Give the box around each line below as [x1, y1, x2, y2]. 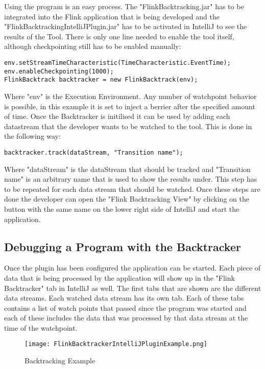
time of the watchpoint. [4, 322, 78, 333]
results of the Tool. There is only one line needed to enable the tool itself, [4, 31, 234, 41]
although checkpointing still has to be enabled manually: [4, 41, 181, 52]
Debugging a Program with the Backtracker [4, 238, 241, 254]
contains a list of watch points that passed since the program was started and [4, 302, 247, 313]
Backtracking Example [25, 355, 95, 366]
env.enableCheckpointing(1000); [4, 67, 114, 75]
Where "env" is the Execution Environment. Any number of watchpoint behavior [4, 90, 257, 101]
